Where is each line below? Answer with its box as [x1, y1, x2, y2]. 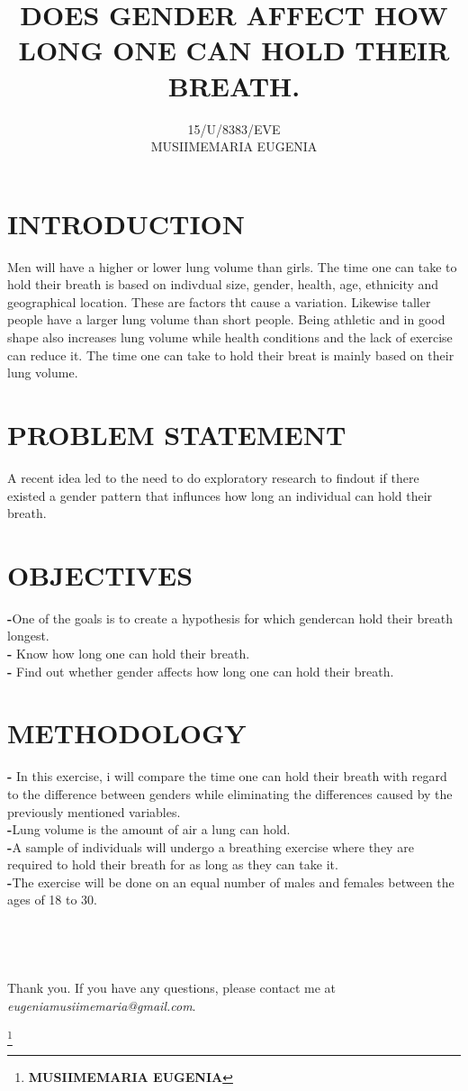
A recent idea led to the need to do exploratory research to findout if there [7, 468, 419, 486]
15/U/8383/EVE [187, 119, 281, 138]
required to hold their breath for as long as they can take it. [7, 855, 338, 874]
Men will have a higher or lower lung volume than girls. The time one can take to [7, 257, 457, 276]
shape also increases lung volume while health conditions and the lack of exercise [7, 328, 453, 346]
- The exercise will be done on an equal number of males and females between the [7, 872, 454, 891]
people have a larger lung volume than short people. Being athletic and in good [7, 310, 445, 329]
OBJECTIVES [7, 556, 193, 593]
